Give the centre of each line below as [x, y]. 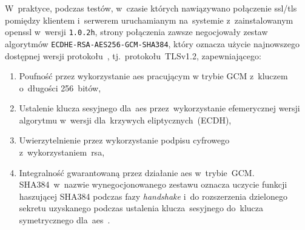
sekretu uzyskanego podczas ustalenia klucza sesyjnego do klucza [141, 208]
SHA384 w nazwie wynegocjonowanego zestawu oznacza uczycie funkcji [153, 184]
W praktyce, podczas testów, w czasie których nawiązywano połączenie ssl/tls [151, 8]
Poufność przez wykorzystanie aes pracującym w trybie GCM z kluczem [153, 76]
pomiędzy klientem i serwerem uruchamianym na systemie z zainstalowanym [149, 20]
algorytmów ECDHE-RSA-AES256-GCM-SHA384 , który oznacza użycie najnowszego [152, 43]
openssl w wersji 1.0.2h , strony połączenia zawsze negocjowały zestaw [136, 32]
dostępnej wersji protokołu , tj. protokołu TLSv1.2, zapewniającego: [133, 55]
